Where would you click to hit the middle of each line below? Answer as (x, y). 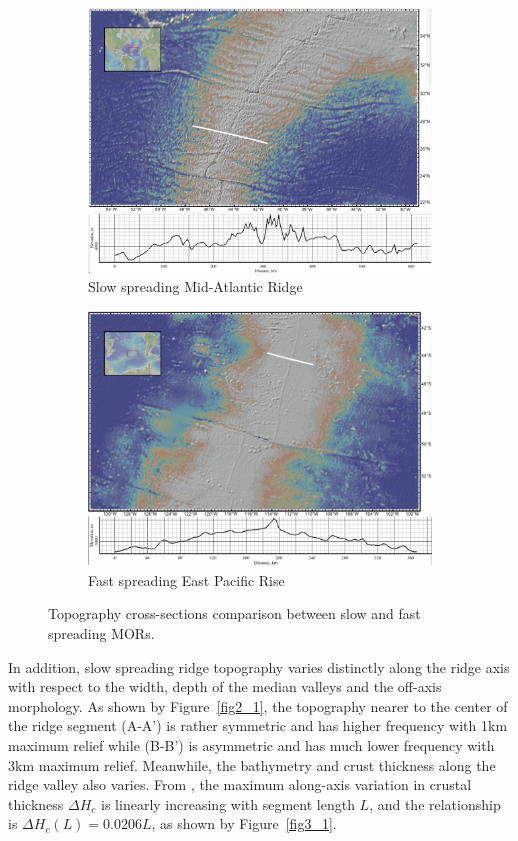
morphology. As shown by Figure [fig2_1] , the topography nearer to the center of (258, 705)
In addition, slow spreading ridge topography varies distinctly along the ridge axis (259, 666)
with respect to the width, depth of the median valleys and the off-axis (225, 686)
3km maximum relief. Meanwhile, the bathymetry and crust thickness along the (252, 764)
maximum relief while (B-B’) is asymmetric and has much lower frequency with (251, 744)
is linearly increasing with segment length (228, 803)
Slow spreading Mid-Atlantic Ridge (195, 286)
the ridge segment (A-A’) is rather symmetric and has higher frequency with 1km (258, 725)
